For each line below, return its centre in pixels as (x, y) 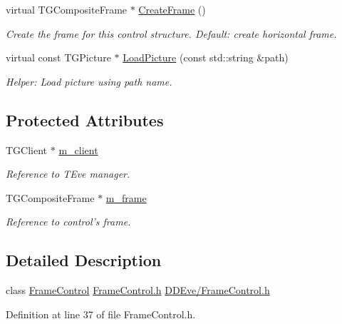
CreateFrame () (172, 9)
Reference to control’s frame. (68, 222)
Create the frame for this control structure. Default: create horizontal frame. (171, 33)
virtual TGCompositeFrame (67, 9)
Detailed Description (84, 260)
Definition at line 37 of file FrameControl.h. (101, 314)
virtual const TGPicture (58, 57)
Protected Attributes (85, 120)
